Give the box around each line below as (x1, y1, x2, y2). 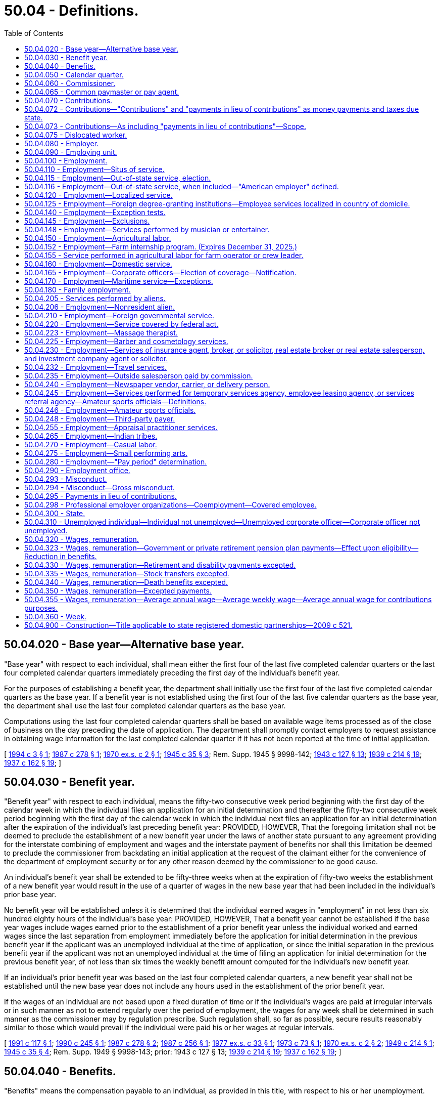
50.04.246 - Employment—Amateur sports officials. (24, 405, 196, 414)
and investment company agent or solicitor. (24, 354, 168, 363)
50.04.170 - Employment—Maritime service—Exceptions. (24, 276, 213, 285)
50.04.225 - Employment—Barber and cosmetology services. (24, 336, 228, 346)
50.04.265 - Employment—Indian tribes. (24, 431, 158, 440)
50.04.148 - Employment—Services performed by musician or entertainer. (24, 225, 270, 234)
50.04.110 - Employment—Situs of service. (24, 164, 165, 174)
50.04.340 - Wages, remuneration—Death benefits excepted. (24, 577, 228, 586)
